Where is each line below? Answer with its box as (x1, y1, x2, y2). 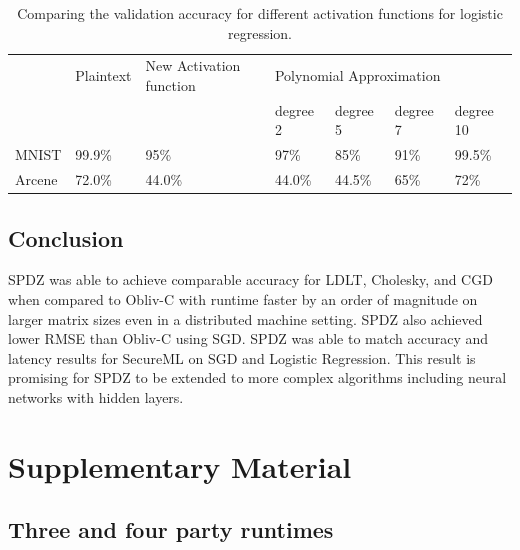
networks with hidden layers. (8, 387, 184, 408)
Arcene (15, 169, 58, 190)
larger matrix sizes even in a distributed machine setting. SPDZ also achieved (8, 308, 483, 329)
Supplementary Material (8, 445, 352, 486)
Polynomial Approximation (274, 65, 441, 86)
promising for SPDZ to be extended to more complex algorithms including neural (8, 367, 507, 388)
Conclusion (8, 222, 124, 253)
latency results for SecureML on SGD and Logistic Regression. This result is (8, 347, 476, 368)
